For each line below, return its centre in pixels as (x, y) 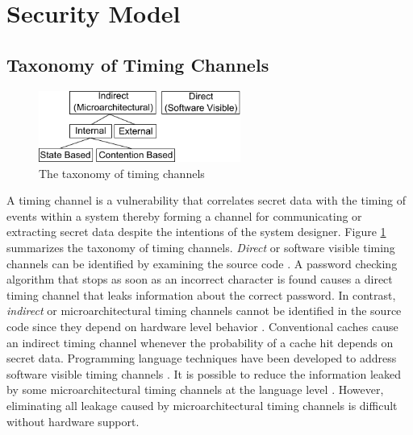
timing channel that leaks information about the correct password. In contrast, (201, 294)
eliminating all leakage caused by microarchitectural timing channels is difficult (202, 405)
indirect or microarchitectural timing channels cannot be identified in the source (204, 311)
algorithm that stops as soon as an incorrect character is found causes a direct (200, 279)
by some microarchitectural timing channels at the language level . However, (195, 389)
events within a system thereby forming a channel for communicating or (184, 215)
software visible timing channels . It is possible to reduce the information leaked (204, 373)
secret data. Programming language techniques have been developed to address (202, 358)
